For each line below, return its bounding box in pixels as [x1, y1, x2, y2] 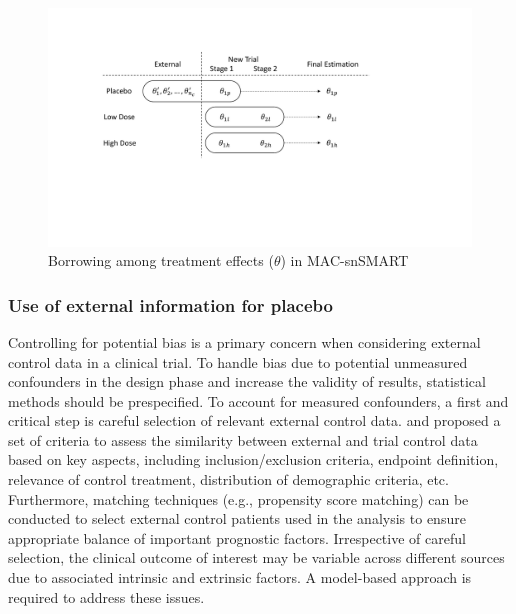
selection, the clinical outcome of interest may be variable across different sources [8, 547, 505, 568]
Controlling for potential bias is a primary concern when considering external [8, 331, 481, 352]
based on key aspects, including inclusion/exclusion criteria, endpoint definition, [8, 449, 499, 470]
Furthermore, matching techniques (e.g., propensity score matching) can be [8, 488, 469, 509]
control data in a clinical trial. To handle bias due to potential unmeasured [8, 351, 468, 372]
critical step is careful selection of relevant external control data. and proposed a [8, 410, 501, 431]
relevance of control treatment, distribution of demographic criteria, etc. [8, 469, 449, 490]
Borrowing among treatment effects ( [48, 250, 274, 271]
